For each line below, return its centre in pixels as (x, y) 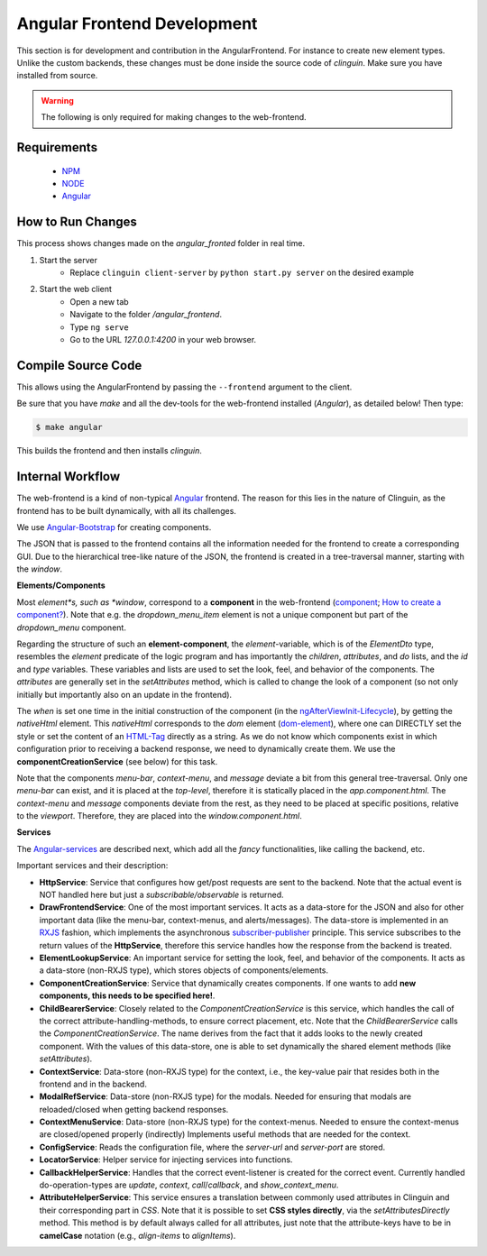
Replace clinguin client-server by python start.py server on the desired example (242, 272)
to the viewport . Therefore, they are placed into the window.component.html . (159, 816)
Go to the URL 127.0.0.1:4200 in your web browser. (163, 339)
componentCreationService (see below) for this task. (117, 761)
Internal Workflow (69, 477)
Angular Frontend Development (137, 23)
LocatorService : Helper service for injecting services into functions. (166, 1160)
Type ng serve (100, 327)
